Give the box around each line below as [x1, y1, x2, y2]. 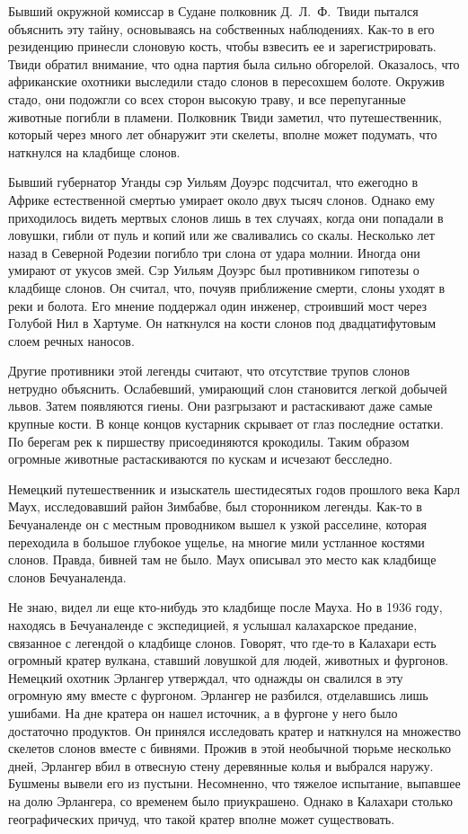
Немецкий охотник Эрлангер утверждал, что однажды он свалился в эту [8, 668, 403, 687]
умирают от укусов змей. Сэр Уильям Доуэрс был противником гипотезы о [8, 261, 419, 279]
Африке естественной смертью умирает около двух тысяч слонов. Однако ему [8, 190, 436, 208]
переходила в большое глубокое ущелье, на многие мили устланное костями [8, 532, 425, 551]
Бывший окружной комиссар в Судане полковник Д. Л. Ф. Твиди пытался [8, 2, 419, 20]
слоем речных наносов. [8, 331, 135, 350]
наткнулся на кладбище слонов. [8, 142, 181, 161]
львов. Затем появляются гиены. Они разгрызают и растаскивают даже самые [8, 396, 433, 415]
